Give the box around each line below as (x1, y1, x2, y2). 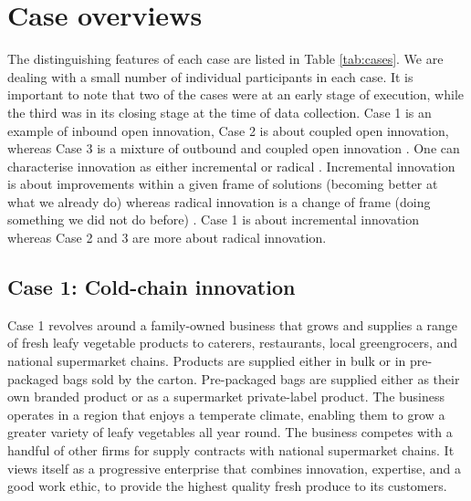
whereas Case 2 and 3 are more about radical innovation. (7, 228, 327, 247)
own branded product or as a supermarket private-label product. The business (7, 387, 445, 406)
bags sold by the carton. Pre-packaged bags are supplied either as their (62, 369, 460, 388)
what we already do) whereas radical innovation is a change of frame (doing (7, 192, 431, 211)
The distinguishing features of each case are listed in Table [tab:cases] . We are (7, 49, 444, 68)
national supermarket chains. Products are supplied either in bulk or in (7, 351, 406, 371)
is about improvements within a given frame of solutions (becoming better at (7, 174, 438, 193)
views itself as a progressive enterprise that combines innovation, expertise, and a (7, 458, 461, 477)
